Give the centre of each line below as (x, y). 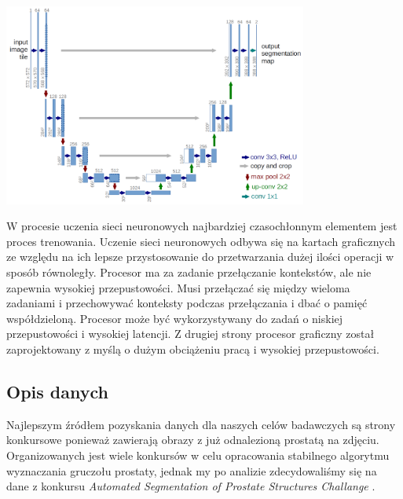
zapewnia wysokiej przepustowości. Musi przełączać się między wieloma (178, 287)
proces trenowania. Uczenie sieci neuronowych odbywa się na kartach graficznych (201, 241)
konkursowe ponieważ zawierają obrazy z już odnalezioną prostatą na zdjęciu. (193, 440)
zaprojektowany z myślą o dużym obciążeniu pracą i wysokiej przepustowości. (193, 349)
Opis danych (57, 392)
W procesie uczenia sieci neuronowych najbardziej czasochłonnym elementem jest (202, 226)
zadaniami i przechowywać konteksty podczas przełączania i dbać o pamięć (187, 303)
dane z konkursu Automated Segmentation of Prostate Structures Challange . (191, 486)
